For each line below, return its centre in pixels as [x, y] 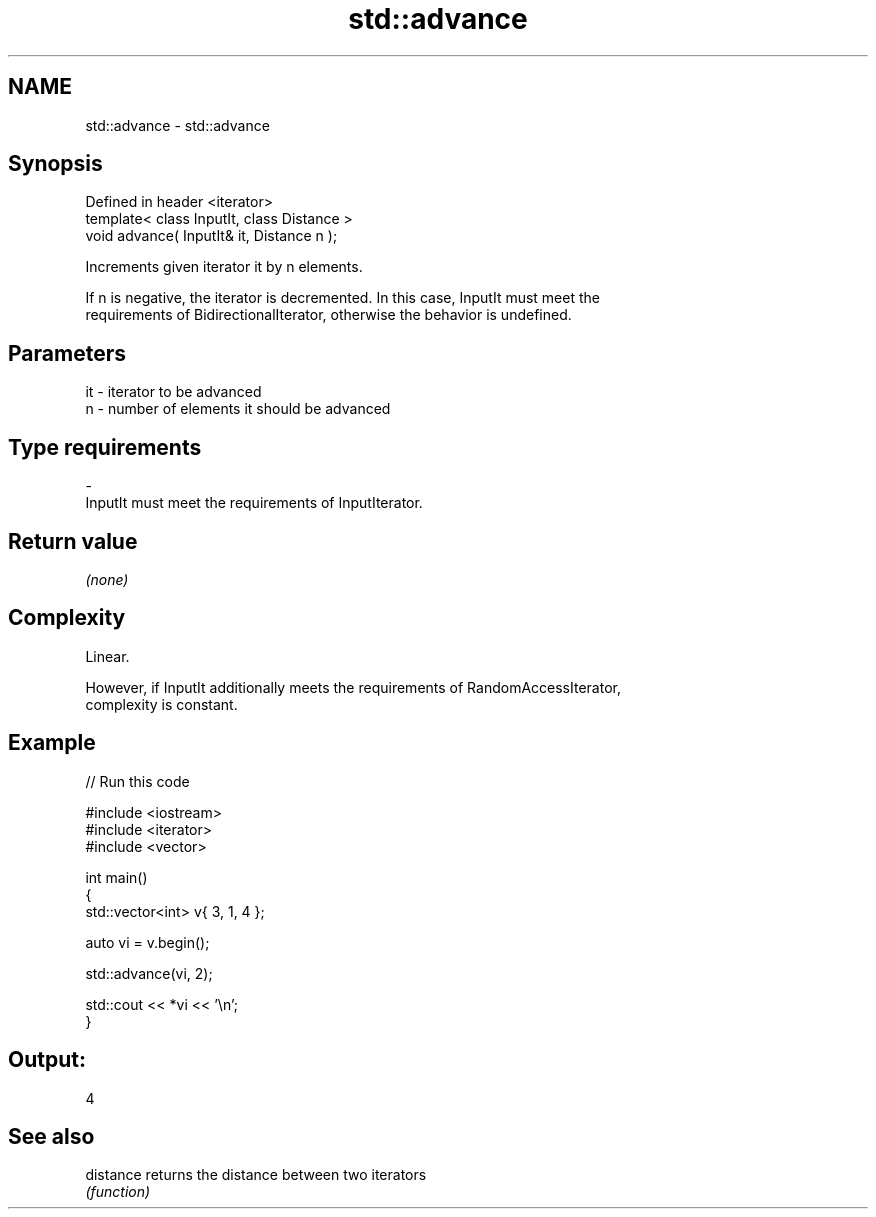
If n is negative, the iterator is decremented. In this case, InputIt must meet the [342, 298]
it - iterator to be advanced [173, 392]
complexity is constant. [161, 704]
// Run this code [137, 781]
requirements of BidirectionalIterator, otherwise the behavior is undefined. [328, 315]
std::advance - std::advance [177, 125]
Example [52, 743]
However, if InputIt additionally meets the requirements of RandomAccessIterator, [353, 687]
